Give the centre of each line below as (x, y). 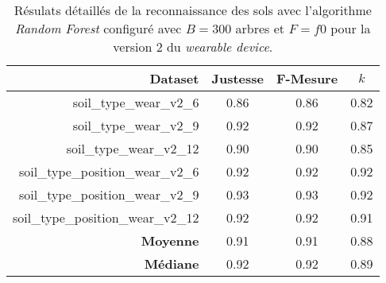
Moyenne (170, 240)
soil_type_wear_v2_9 (136, 125)
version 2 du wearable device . (193, 47)
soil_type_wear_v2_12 (133, 148)
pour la (351, 28)
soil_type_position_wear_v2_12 (106, 217)
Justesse (238, 78)
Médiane (172, 264)
